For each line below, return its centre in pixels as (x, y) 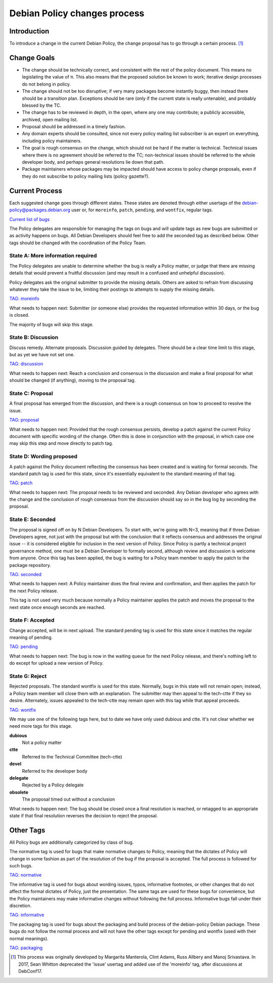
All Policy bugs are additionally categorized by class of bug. (72, 842)
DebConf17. (30, 971)
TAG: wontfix (23, 710)
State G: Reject (28, 676)
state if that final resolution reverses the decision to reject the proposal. (84, 815)
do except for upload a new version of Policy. (56, 663)
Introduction (29, 31)
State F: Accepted (32, 620)
